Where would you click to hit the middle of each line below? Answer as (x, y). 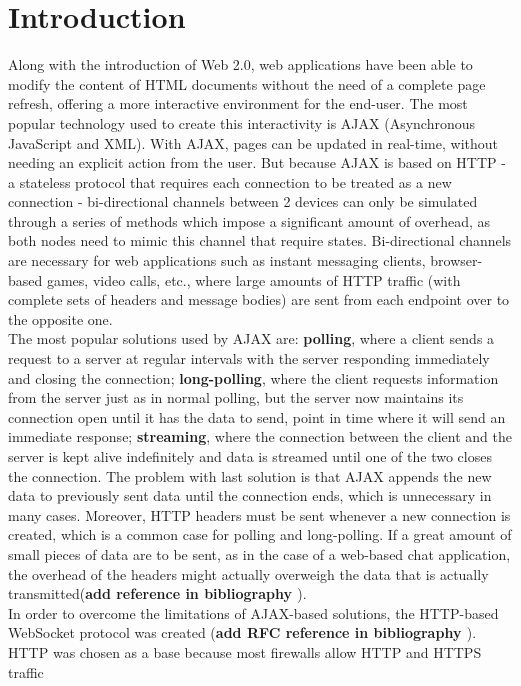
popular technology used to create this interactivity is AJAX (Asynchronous (242, 122)
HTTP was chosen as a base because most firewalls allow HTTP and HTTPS (245, 651)
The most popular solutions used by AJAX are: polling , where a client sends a (251, 338)
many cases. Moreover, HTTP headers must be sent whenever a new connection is (259, 514)
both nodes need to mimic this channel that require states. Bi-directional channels (260, 240)
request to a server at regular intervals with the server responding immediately (249, 358)
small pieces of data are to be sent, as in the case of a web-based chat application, (259, 553)
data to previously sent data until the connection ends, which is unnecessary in (250, 495)
